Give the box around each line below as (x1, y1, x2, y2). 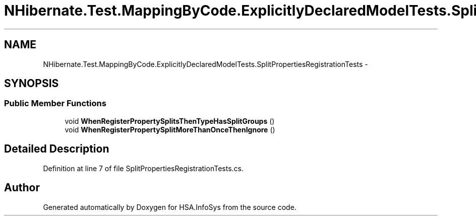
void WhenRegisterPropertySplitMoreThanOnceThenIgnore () (65, 125, 275, 134)
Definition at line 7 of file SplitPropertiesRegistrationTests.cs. (43, 164, 244, 173)
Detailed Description (4, 142, 109, 156)
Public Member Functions (4, 98, 106, 109)
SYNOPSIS (4, 77, 59, 90)
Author (4, 181, 40, 194)
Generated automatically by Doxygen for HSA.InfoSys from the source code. (43, 202, 296, 211)
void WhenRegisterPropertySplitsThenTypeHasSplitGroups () (65, 116, 275, 125)
